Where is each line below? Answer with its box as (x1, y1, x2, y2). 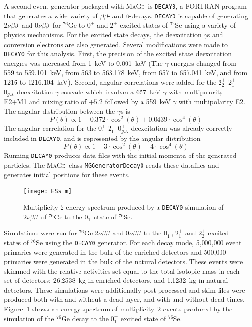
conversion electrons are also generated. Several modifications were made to (4, 39, 228, 49)
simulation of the (4, 313, 54, 323)
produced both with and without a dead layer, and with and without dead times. (4, 294, 245, 304)
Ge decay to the (61, 313, 109, 323)
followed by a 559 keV (105, 96, 171, 106)
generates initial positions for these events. (4, 169, 130, 179)
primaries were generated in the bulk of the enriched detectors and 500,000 (4, 247, 226, 257)
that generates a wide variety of (4, 10, 98, 20)
